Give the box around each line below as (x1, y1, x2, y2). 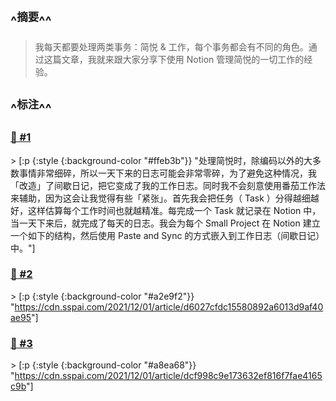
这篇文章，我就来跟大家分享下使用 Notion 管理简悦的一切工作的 (43, 53, 305, 65)
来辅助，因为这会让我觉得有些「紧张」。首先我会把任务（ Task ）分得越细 (10, 192, 311, 204)
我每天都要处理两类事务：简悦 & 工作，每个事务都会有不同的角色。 (34, 40, 309, 53)
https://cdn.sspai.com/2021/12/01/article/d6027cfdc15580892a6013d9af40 (14, 300, 324, 313)
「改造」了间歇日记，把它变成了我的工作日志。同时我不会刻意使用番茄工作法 (10, 179, 326, 191)
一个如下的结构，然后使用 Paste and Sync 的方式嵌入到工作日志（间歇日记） (10, 229, 325, 241)
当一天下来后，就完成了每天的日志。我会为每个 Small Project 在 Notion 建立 (10, 217, 321, 229)
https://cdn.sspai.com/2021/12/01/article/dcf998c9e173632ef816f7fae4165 (14, 370, 323, 382)
